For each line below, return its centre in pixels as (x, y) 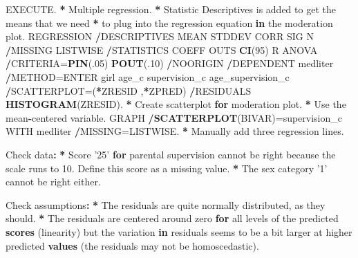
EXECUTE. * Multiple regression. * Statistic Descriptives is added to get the (171, 9)
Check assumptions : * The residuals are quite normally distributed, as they (166, 204)
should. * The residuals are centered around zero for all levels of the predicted (172, 218)
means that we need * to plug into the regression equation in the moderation (169, 22)
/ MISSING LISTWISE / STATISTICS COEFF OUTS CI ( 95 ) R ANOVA (162, 49)
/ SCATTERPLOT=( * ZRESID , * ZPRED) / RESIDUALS (129, 90)
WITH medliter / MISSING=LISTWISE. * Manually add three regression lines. (175, 131)
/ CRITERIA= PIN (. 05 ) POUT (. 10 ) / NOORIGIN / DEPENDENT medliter (170, 63)
